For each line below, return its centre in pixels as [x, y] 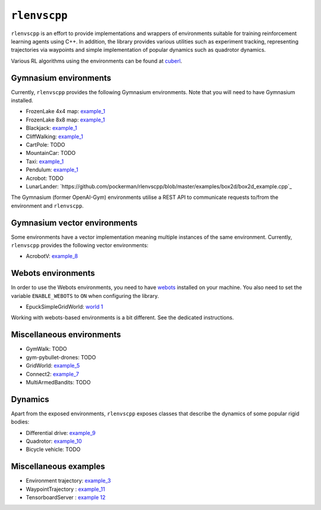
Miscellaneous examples [58, 467]
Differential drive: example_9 [61, 433]
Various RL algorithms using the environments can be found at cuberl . [97, 61]
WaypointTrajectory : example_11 [65, 489]
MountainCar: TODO [51, 153]
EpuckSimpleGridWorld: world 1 [64, 307]
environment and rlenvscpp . [47, 206]
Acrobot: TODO [45, 178]
